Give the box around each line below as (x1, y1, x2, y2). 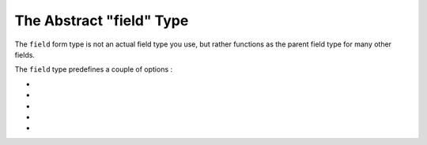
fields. (14, 50, 36, 59)
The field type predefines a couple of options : (14, 65, 173, 74)
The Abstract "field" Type (14, 12, 189, 29)
